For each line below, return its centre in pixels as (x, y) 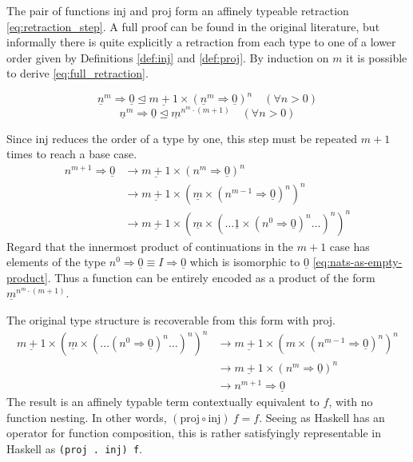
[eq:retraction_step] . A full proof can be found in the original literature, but (193, 26)
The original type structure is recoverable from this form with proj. (171, 320)
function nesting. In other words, (87, 417)
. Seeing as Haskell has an (322, 417)
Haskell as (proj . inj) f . (74, 449)
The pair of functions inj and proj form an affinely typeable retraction (178, 10)
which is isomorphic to (245, 262)
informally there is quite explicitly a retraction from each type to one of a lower (201, 42)
